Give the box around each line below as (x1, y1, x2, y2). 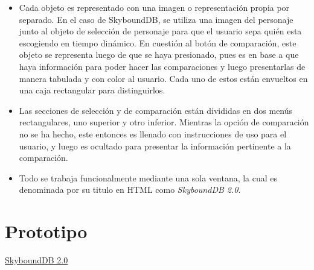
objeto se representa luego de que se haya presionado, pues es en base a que (19, 48, 299, 61)
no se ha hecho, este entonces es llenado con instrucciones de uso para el (19, 127, 287, 140)
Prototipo (5, 219, 88, 243)
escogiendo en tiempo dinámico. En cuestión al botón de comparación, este (19, 36, 296, 49)
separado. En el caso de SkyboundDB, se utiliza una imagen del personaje (19, 13, 293, 25)
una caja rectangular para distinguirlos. (19, 84, 165, 96)
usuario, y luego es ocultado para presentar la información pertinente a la (19, 139, 291, 152)
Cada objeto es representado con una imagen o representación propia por (19, 1, 290, 13)
